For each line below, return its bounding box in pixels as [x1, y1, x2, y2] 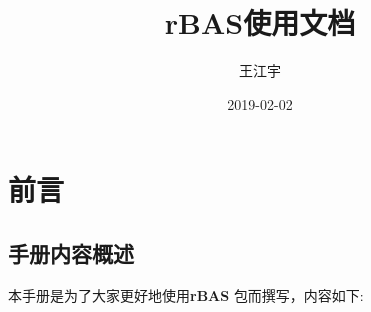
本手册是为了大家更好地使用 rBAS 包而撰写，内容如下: [8, 284, 364, 305]
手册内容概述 [8, 237, 134, 268]
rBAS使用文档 [164, 2, 356, 43]
